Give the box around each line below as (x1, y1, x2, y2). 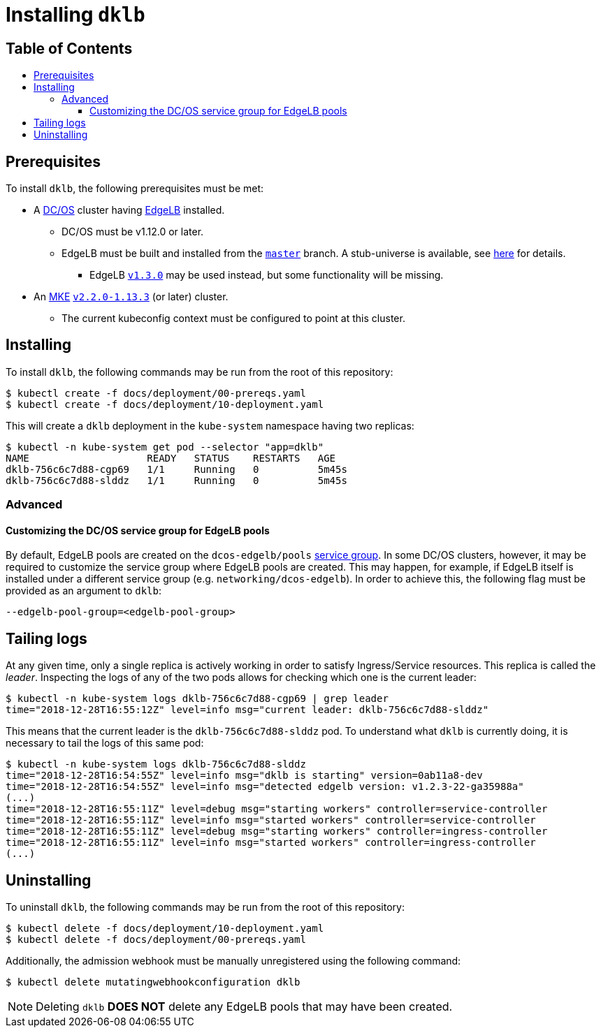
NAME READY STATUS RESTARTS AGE (6, 452, 336, 464)
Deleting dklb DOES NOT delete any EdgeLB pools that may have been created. (36, 999, 453, 1014)
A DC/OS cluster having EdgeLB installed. (34, 204, 225, 217)
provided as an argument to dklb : (6, 585, 162, 597)
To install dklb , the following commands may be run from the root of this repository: (6, 365, 393, 378)
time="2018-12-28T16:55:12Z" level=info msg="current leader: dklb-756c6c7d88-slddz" (6, 704, 489, 716)
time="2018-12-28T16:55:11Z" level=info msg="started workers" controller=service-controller (6, 814, 536, 826)
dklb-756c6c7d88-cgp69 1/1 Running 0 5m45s (6, 463, 347, 475)
